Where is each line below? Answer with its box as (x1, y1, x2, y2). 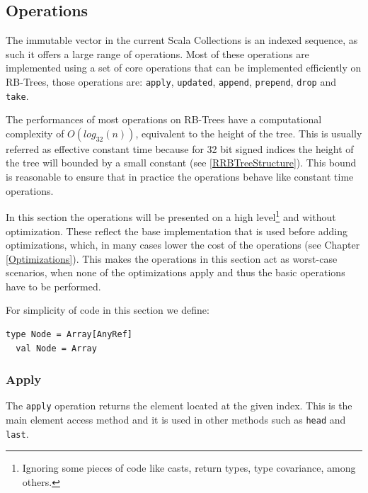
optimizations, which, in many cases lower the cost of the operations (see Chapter (6, 237, 360, 252)
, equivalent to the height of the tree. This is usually (135, 125, 362, 140)
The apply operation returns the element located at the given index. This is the (6, 398, 352, 413)
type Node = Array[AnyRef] (6, 329, 132, 340)
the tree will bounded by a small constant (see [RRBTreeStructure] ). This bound (6, 155, 357, 170)
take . (6, 88, 29, 103)
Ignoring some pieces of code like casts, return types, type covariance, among (22, 460, 356, 475)
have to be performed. (6, 278, 101, 293)
